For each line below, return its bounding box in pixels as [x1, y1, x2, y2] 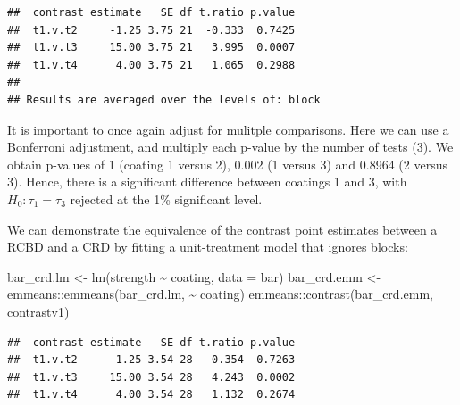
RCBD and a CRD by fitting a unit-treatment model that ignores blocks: [7, 237, 408, 256]
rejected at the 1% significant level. [70, 189, 263, 208]
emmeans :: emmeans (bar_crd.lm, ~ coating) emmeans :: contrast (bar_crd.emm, [7, 285, 433, 303]
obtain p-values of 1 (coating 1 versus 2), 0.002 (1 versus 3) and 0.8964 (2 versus [7, 154, 447, 173]
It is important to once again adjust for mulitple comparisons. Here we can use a [7, 120, 449, 138]
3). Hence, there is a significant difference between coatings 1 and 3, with [7, 172, 407, 191]
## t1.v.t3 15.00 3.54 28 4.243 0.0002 [7, 370, 296, 384]
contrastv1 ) [7, 302, 70, 320]
